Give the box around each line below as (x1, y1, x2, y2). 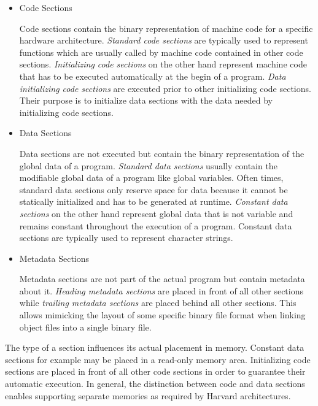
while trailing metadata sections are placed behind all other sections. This (19, 296, 297, 309)
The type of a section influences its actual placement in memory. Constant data (5, 341, 304, 354)
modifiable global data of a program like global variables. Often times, (19, 171, 284, 184)
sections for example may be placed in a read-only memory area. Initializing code (5, 353, 311, 366)
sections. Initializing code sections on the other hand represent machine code (19, 58, 307, 71)
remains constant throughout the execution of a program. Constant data (19, 219, 292, 232)
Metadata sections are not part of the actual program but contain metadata (19, 272, 305, 285)
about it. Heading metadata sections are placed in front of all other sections (19, 284, 303, 297)
